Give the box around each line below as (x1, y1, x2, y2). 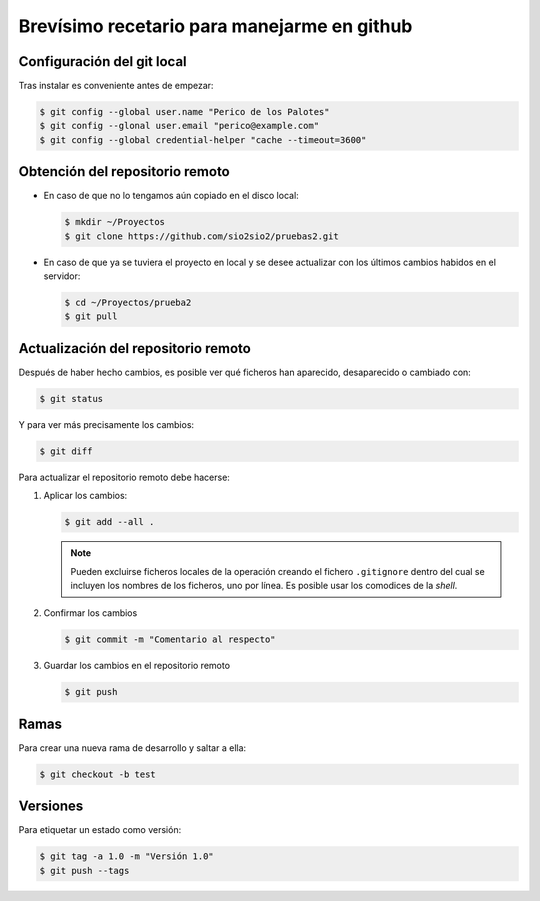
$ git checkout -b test (39, 768, 157, 780)
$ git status (39, 393, 104, 404)
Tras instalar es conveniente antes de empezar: (18, 80, 214, 92)
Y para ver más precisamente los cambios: (18, 418, 195, 430)
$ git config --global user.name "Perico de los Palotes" (39, 106, 330, 118)
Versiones (18, 798, 84, 815)
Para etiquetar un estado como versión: (18, 824, 182, 836)
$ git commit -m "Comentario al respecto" (64, 634, 276, 645)
